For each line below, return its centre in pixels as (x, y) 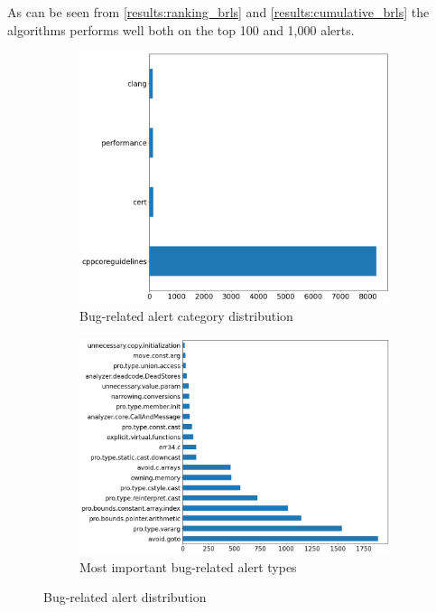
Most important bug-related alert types (188, 566)
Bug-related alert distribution (125, 597)
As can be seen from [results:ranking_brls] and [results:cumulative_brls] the (218, 12)
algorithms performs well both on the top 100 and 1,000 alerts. (181, 29)
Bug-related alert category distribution (186, 315)
